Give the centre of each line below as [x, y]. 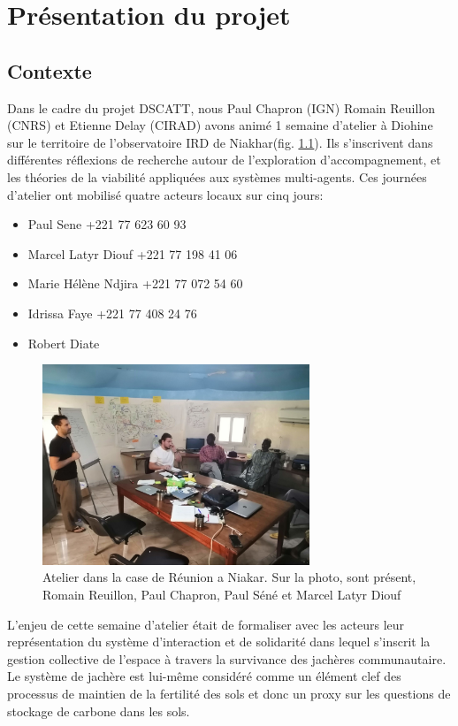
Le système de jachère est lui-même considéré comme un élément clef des [204, 676]
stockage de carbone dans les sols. [99, 711]
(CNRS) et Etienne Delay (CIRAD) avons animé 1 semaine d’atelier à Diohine [220, 125]
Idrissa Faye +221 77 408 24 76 [112, 313]
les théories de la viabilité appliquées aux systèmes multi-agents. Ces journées [217, 176]
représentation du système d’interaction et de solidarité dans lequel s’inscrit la [219, 642]
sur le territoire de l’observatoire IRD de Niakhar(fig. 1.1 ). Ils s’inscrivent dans [220, 142]
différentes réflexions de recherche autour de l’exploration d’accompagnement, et [224, 160]
